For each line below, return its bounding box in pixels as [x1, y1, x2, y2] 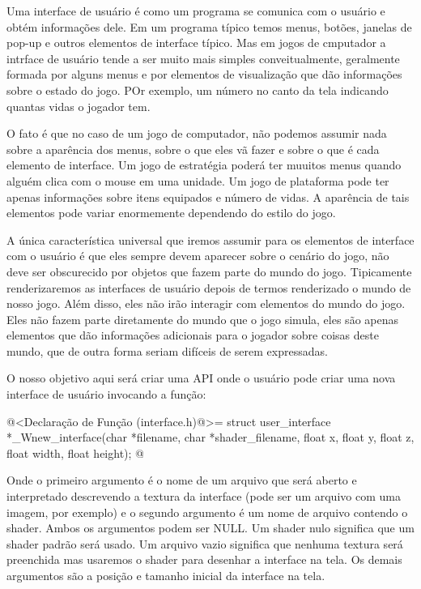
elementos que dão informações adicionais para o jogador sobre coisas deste [6, 327, 379, 344]
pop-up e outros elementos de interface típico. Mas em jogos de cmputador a [6, 34, 386, 51]
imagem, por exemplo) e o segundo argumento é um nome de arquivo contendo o [6, 503, 408, 520]
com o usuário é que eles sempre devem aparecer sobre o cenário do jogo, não [6, 247, 389, 264]
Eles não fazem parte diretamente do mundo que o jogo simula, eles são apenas [6, 310, 398, 327]
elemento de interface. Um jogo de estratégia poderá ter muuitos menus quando [6, 156, 402, 173]
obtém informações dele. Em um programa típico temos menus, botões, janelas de [6, 18, 412, 35]
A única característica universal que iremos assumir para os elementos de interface [6, 231, 415, 248]
